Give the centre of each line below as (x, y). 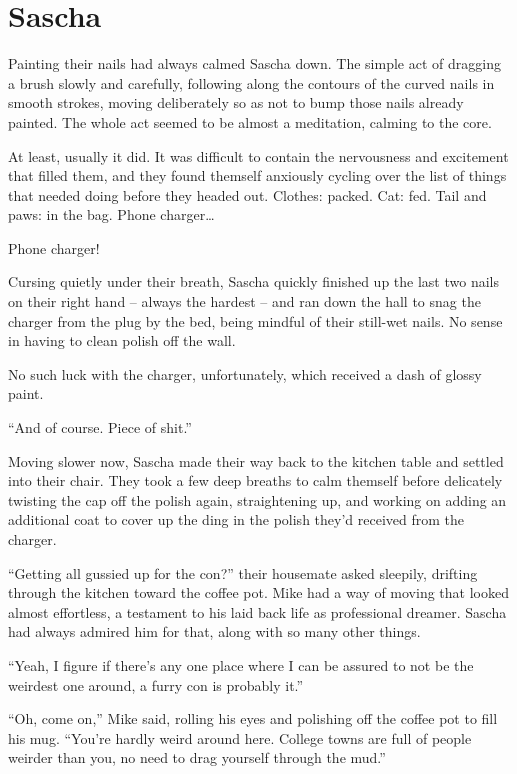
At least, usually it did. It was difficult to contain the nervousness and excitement (258, 155)
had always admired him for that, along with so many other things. (214, 631)
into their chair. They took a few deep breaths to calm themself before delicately (255, 480)
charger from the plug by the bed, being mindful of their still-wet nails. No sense (255, 320)
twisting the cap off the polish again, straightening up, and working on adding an (257, 499)
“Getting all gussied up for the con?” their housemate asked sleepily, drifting (243, 572)
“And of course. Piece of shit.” (100, 427)
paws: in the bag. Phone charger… (111, 214)
